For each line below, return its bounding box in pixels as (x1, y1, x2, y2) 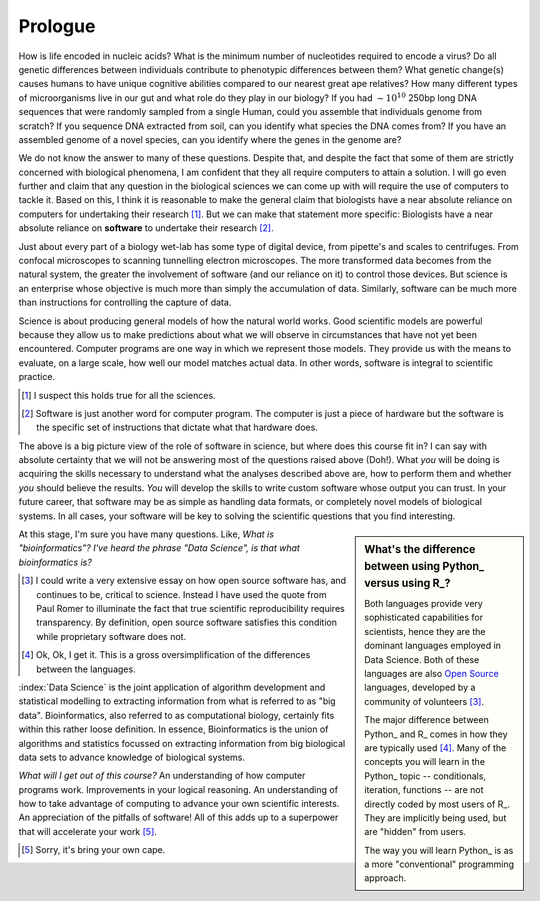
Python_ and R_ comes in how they (364, 728, 509, 740)
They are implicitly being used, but (364, 811, 507, 824)
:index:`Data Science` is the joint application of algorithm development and (18, 681, 326, 693)
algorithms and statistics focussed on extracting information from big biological (18, 737, 346, 749)
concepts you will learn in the (364, 756, 485, 768)
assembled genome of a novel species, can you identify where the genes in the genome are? (18, 133, 402, 145)
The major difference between (364, 714, 489, 726)
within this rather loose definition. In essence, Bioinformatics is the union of (18, 723, 329, 735)
